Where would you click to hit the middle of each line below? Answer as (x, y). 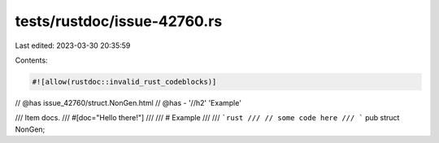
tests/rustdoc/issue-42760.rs (119, 21)
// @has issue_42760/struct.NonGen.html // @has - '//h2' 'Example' (128, 102)
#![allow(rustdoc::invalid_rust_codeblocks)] (124, 82)
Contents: (31, 60)
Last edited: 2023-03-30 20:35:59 (73, 45)
